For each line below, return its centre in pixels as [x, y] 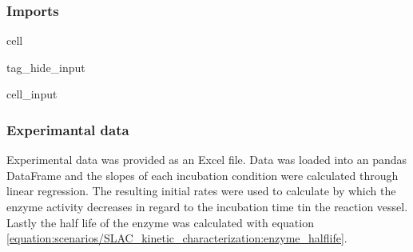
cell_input [32, 94]
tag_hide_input [46, 67]
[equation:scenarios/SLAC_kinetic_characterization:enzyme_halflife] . [177, 238]
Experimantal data [68, 129]
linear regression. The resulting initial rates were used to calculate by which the [201, 191]
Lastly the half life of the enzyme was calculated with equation [160, 222]
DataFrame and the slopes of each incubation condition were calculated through [203, 175]
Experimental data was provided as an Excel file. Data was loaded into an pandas [207, 160]
